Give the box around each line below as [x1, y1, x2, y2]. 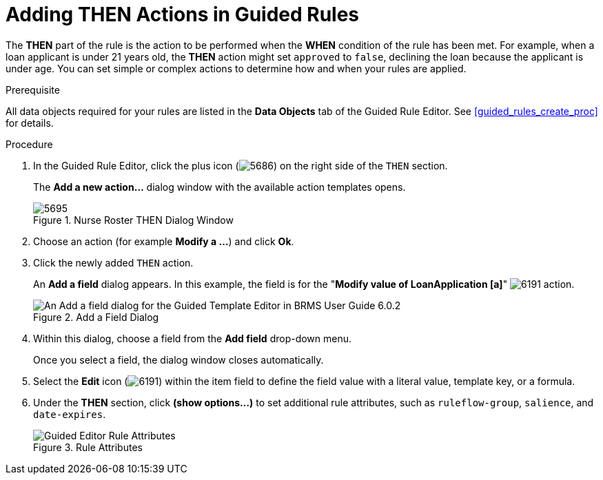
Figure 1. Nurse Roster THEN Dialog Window [33, 213, 234, 226]
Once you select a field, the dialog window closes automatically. [33, 353, 324, 366]
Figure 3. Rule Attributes [33, 441, 143, 453]
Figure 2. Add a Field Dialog [33, 311, 159, 323]
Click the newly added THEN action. [33, 256, 194, 269]
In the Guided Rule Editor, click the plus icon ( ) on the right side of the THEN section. [33, 159, 448, 171]
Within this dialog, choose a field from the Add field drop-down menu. [33, 332, 352, 344]
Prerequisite [6, 83, 60, 96]
